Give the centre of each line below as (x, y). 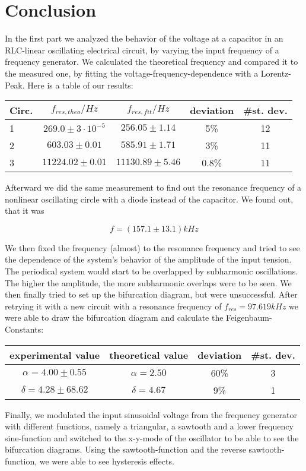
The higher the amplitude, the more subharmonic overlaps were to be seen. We (148, 282)
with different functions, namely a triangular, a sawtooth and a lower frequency (149, 426)
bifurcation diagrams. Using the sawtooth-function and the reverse (125, 449)
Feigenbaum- (249, 317)
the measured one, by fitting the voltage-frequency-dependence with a (132, 73)
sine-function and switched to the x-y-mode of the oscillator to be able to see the (152, 437)
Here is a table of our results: (80, 85)
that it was (25, 211)
